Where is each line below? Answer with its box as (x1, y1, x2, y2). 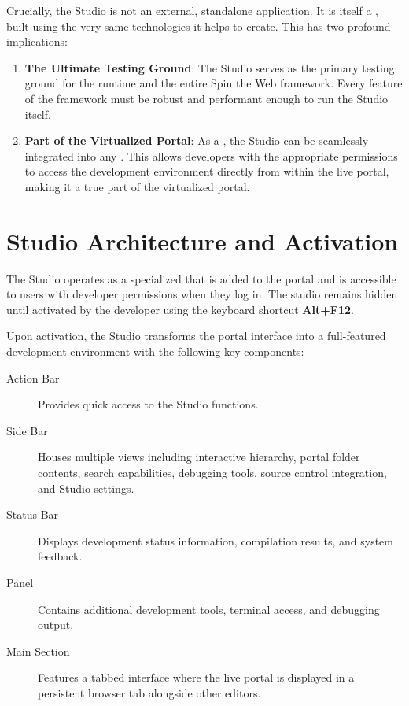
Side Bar (6, 422, 48, 438)
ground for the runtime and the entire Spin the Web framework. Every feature (24, 75, 403, 91)
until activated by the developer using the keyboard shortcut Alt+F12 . (6, 301, 354, 317)
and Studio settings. (38, 479, 134, 496)
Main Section (6, 642, 70, 659)
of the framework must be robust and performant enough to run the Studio (24, 90, 389, 106)
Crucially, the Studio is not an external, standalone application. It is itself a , (6, 2, 378, 18)
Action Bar (6, 369, 60, 386)
